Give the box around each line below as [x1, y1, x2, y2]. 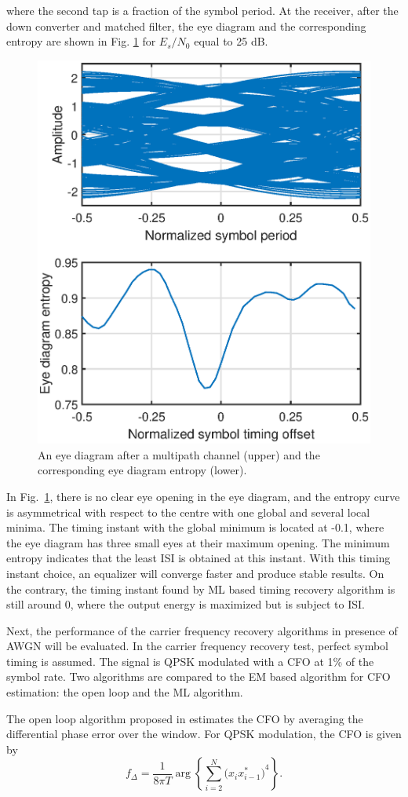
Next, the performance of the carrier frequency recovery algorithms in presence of [6, 622, 398, 638]
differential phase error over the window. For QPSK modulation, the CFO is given [6, 726, 402, 742]
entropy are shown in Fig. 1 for [6, 33, 156, 49]
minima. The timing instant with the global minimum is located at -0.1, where [6, 519, 384, 536]
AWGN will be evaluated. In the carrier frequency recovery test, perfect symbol [6, 638, 389, 654]
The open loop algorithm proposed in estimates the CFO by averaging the [6, 710, 363, 726]
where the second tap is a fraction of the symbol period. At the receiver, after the [6, 2, 399, 18]
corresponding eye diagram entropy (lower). [38, 462, 247, 478]
